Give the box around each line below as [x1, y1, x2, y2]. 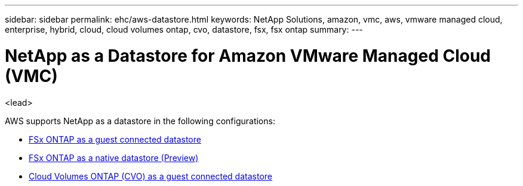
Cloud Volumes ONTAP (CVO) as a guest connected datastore [29, 171, 272, 181]
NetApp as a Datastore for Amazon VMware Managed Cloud [5, 45, 491, 66]
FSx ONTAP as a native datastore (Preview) [29, 152, 199, 163]
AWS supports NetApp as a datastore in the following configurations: [5, 115, 275, 126]
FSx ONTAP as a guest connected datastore [29, 134, 201, 144]
